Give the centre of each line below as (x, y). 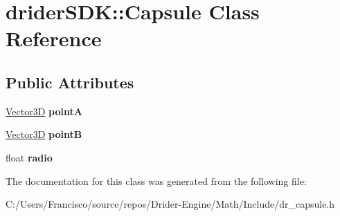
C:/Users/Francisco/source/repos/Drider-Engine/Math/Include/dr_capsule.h (170, 204)
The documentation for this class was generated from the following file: (156, 180)
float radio (29, 157)
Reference (54, 38)
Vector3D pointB (44, 134)
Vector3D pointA (44, 111)
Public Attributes (70, 82)
